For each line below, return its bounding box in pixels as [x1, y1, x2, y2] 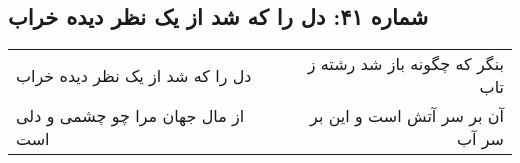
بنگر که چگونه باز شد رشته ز [307, 52, 504, 76]
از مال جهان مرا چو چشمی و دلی [16, 104, 245, 128]
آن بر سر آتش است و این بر [310, 104, 504, 128]
